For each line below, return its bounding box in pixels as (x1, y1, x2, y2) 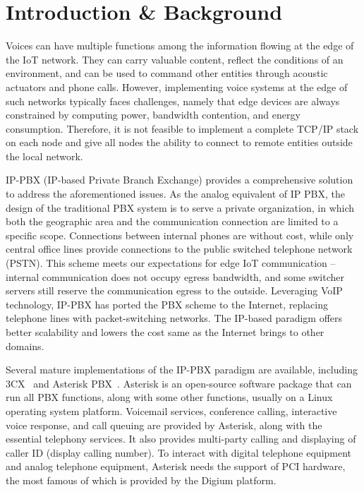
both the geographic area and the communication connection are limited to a (6, 214, 339, 229)
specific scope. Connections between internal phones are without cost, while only (6, 227, 354, 242)
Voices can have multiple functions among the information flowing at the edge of (6, 38, 354, 53)
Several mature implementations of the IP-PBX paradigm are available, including (6, 362, 358, 377)
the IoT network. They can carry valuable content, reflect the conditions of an (6, 52, 344, 66)
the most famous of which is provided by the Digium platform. (6, 472, 277, 487)
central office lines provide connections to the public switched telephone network (6, 241, 353, 256)
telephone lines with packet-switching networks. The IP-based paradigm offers (6, 311, 343, 325)
